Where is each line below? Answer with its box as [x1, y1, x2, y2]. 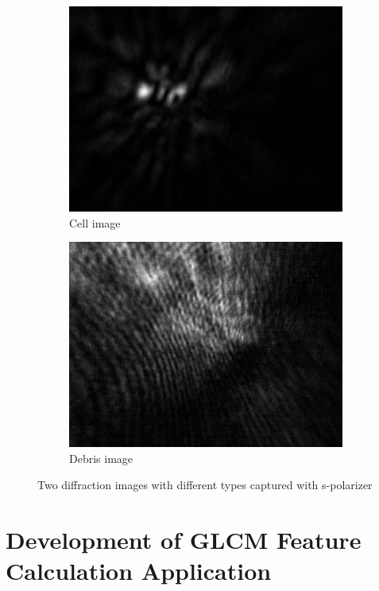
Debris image [69, 449, 133, 466]
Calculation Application [6, 554, 272, 587]
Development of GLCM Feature [6, 523, 362, 556]
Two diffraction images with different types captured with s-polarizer [37, 476, 373, 493]
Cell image [69, 214, 121, 231]
